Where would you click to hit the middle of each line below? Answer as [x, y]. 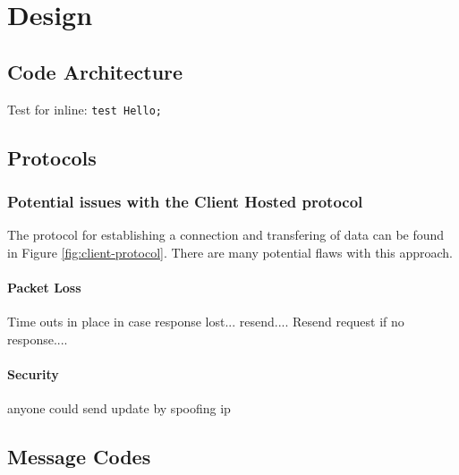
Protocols [52, 157]
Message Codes [79, 457]
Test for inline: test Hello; [85, 109]
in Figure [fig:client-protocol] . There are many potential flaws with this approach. [230, 252]
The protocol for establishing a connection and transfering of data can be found [226, 235]
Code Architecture [95, 71]
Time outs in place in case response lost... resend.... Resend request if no [206, 322]
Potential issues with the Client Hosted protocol [185, 201]
